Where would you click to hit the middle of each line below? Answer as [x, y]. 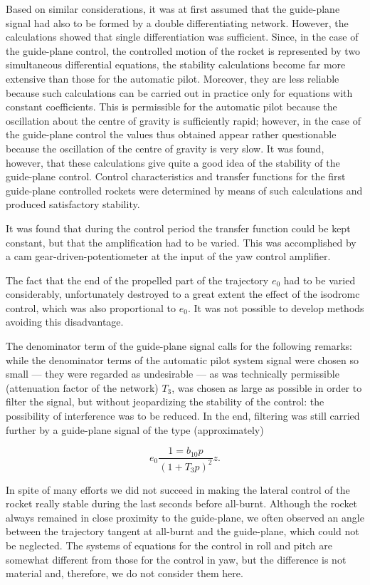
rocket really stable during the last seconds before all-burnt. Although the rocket [182, 503]
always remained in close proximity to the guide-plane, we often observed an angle [185, 517]
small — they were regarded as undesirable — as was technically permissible [173, 374]
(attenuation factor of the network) [82, 387]
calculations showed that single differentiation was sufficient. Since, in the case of [182, 37]
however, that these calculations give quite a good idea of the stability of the [173, 162]
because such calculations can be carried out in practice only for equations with [179, 92]
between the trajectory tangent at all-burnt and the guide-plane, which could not [183, 531]
